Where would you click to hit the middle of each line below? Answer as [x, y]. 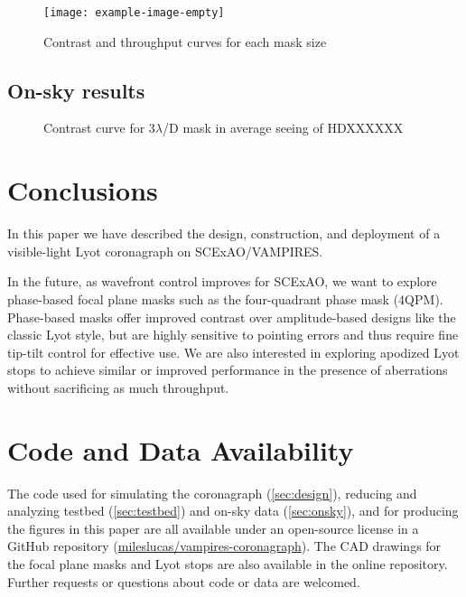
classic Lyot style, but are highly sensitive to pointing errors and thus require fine [233, 335]
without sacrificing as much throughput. [118, 387]
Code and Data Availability [181, 449]
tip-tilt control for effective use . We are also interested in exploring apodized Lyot [233, 352]
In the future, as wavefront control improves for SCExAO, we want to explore [222, 281]
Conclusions [83, 190]
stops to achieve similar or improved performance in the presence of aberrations [228, 370]
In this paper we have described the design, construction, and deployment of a [224, 233]
